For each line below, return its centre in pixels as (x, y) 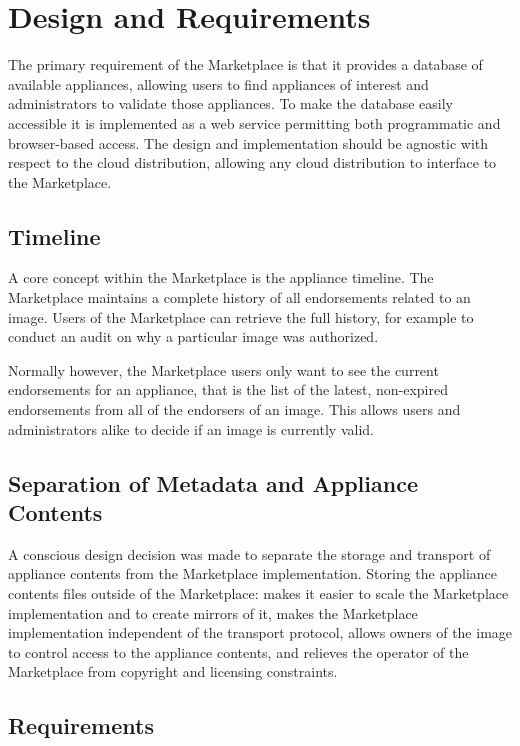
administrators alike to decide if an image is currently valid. (191, 428)
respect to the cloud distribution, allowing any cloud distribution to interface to (252, 162)
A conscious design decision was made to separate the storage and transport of (249, 553)
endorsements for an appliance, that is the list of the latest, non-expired (228, 389)
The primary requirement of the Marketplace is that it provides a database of (245, 64)
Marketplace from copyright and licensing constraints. (173, 671)
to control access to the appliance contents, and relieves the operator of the (238, 651)
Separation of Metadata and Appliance (213, 482)
